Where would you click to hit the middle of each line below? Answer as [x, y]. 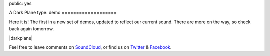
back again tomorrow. [32, 29]
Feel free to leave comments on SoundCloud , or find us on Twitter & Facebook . [90, 47]
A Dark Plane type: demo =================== [63, 13]
